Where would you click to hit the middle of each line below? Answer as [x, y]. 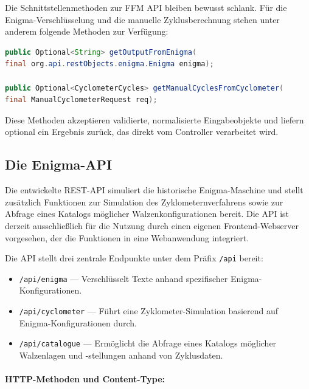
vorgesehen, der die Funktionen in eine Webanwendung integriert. [127, 237]
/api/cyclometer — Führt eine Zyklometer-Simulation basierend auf [149, 311]
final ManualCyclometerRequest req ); [81, 100]
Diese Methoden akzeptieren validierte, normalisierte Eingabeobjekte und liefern [154, 119]
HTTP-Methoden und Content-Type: [85, 379]
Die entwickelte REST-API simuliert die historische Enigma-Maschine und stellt [154, 190]
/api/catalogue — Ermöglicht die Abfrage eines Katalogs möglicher [148, 343]
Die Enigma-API [59, 164]
